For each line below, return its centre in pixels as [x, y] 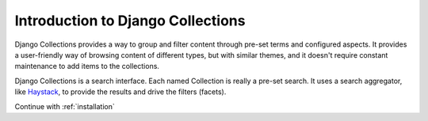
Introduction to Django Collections [130, 21]
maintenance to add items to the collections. [87, 66]
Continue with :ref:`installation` [65, 106]
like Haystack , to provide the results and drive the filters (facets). [120, 92]
